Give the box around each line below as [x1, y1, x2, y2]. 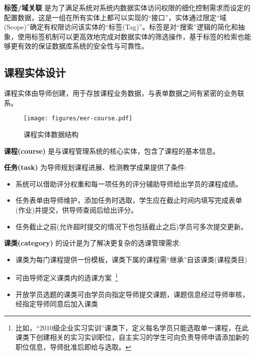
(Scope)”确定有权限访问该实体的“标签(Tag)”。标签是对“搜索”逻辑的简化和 [4, 22, 238, 32]
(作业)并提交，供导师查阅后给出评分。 [15, 204, 138, 215]
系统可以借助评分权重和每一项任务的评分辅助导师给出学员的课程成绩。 [15, 178, 242, 189]
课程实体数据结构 [24, 129, 78, 139]
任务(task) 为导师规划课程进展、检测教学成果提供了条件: [4, 162, 187, 172]
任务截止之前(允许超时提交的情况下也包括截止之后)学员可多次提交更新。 [15, 221, 248, 231]
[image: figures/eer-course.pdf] [24, 115, 132, 122]
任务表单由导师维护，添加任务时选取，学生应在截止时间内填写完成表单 [15, 195, 242, 205]
